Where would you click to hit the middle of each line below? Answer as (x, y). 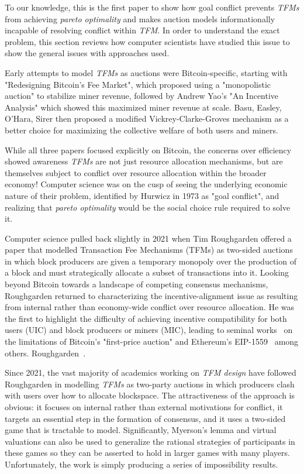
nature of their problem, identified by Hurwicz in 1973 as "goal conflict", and (142, 195)
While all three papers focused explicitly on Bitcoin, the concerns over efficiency (148, 150)
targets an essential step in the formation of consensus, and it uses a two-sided (145, 418)
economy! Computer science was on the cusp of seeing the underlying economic (146, 184)
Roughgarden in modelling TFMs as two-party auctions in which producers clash (150, 384)
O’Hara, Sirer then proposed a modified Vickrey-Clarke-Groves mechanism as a (147, 118)
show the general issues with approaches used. (87, 53)
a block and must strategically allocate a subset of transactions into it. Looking (147, 272)
